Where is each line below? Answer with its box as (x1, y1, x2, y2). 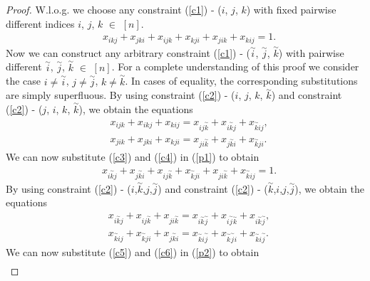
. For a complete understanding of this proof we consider (111, 59, 359, 74)
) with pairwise (278, 45, 344, 60)
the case (6, 73, 41, 88)
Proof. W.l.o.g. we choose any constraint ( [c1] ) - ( (6, 2, 222, 16)
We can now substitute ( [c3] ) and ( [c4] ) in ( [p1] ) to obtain (6, 149, 259, 164)
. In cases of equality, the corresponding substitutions (125, 73, 358, 88)
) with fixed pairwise (246, 2, 336, 16)
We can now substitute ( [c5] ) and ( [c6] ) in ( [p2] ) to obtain (6, 244, 259, 259)
